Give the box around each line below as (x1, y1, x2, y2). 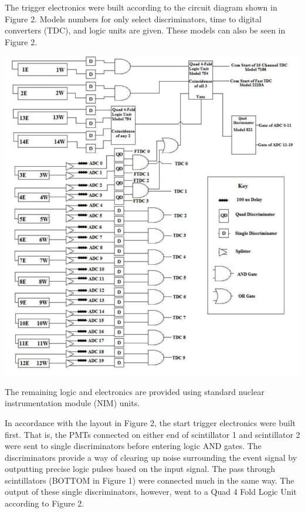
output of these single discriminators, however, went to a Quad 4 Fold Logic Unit (5, 485, 297, 498)
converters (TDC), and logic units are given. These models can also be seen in (5, 24, 286, 36)
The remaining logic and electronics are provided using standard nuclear (5, 385, 265, 397)
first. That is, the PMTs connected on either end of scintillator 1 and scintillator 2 (5, 428, 300, 440)
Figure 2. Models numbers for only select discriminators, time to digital (5, 12, 262, 25)
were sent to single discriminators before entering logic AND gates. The (5, 440, 262, 452)
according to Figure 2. (5, 497, 84, 509)
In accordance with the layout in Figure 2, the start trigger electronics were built (5, 416, 296, 428)
